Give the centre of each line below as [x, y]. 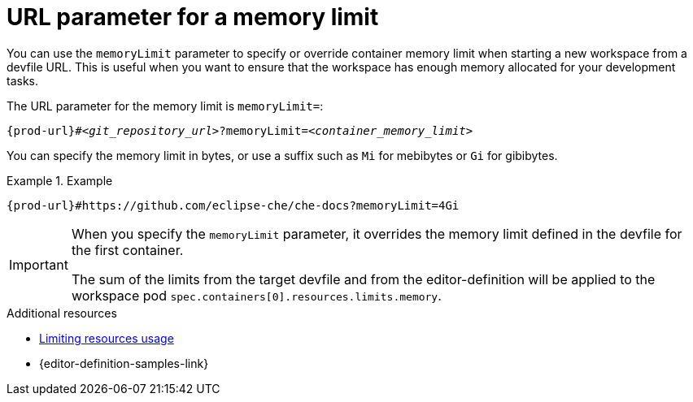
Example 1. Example [60, 180]
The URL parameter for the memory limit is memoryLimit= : [165, 106]
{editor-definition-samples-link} [124, 363]
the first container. [127, 250]
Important [39, 264]
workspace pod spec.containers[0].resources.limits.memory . [256, 295]
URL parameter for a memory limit [193, 17]
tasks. [23, 80]
